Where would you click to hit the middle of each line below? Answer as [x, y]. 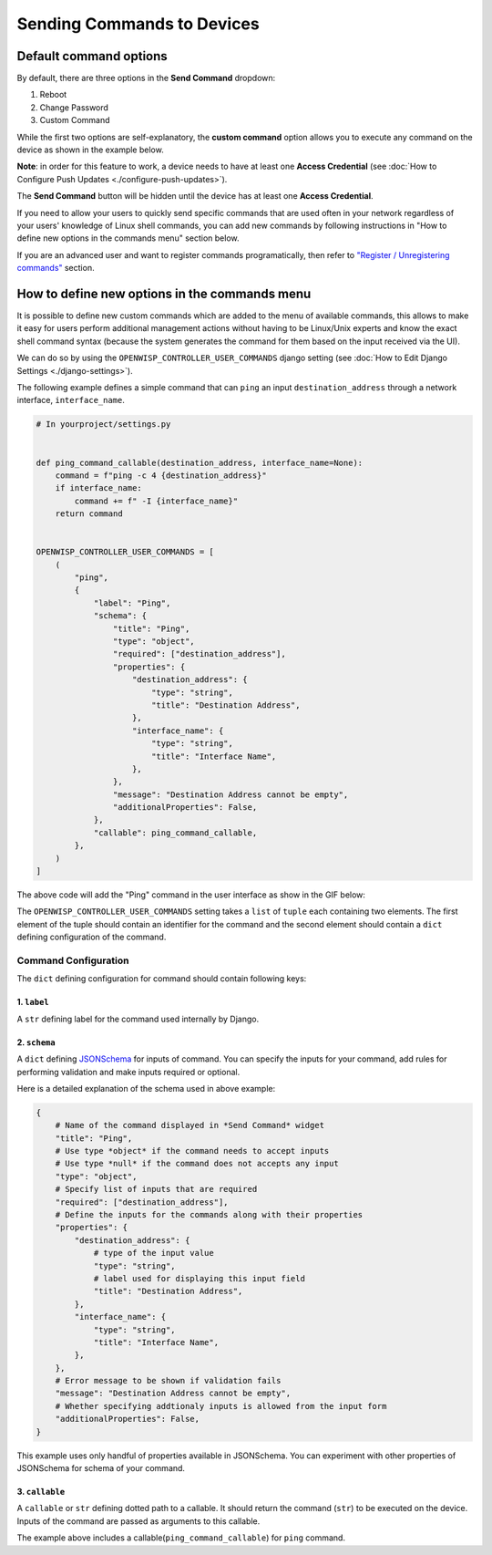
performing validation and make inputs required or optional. [128, 1072]
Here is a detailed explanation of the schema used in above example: [146, 1088]
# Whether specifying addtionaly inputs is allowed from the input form [221, 1406]
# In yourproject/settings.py [103, 425]
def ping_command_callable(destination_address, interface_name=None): [200, 462]
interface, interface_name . [71, 400]
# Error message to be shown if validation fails [168, 1381]
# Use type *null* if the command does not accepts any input [197, 1164]
